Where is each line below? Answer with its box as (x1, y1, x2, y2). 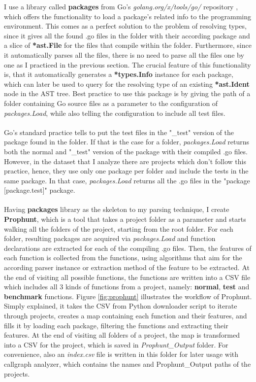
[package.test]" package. (4, 185, 75, 195)
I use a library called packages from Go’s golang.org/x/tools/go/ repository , (4, 1, 238, 11)
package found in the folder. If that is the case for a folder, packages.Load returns (4, 137, 250, 147)
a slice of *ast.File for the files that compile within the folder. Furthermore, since (4, 40, 252, 50)
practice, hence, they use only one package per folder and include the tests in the (4, 166, 249, 176)
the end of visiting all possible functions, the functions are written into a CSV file (4, 272, 251, 282)
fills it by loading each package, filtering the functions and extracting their (4, 320, 228, 330)
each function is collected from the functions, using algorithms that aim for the (4, 252, 242, 263)
